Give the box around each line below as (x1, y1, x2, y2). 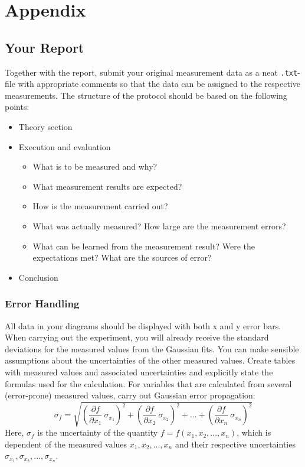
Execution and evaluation (18, 140, 111, 153)
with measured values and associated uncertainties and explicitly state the (5, 365, 273, 378)
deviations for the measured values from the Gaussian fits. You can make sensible (5, 342, 299, 355)
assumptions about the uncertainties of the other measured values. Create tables (5, 354, 296, 367)
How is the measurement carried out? (32, 200, 168, 212)
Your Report (5, 38, 84, 56)
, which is (237, 426, 271, 439)
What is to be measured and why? (32, 160, 158, 173)
